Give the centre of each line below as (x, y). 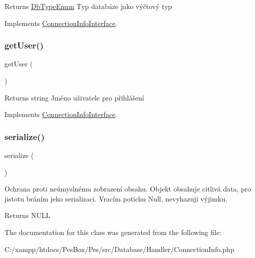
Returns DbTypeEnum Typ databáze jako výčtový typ (88, 6)
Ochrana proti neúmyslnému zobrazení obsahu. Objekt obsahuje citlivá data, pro (128, 189)
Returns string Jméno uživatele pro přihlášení (74, 97)
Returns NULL (27, 215)
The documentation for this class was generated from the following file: (113, 232)
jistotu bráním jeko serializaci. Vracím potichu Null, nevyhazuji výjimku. (116, 198)
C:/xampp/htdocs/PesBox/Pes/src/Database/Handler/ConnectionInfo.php (120, 249)
